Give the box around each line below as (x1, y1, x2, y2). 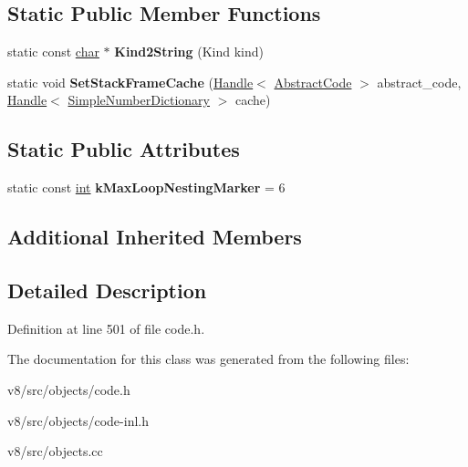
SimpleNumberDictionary (68, 90, 210, 109)
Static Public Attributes (7, 135, 240, 163)
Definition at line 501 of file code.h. (7, 318, 205, 337)
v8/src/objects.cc (7, 441, 103, 461)
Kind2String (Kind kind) (114, 42, 265, 61)
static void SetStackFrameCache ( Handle (7, 72, 254, 91)
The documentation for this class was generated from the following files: (7, 349, 410, 368)
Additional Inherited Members (7, 223, 302, 251)
